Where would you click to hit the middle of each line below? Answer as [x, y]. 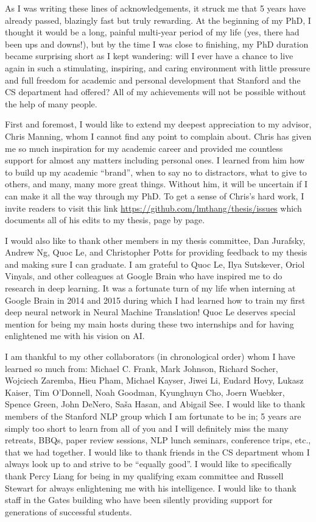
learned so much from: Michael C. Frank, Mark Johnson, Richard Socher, [142, 368]
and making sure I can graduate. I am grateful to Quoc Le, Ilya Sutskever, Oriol [155, 264]
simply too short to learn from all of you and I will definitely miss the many [147, 428]
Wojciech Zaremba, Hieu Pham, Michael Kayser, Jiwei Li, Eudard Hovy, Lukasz [154, 380]
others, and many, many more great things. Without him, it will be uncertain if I [156, 184]
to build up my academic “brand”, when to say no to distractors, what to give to [156, 172]
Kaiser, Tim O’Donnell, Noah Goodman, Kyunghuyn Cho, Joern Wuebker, [145, 392]
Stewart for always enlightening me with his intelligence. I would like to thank [151, 488]
